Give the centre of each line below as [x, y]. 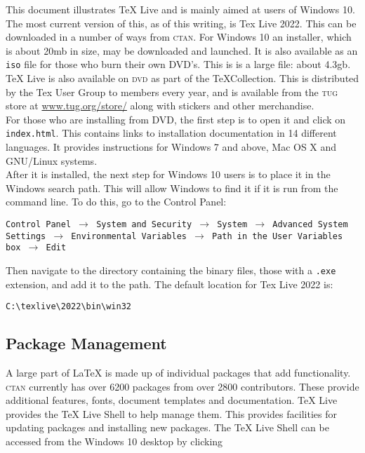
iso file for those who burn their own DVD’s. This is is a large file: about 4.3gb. [178, 64]
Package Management [86, 343]
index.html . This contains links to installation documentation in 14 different [171, 133]
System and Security [144, 225]
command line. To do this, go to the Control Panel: [116, 202]
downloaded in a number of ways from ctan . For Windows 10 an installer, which [179, 37]
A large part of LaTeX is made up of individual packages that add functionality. [178, 373]
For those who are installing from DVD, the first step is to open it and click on [176, 119]
